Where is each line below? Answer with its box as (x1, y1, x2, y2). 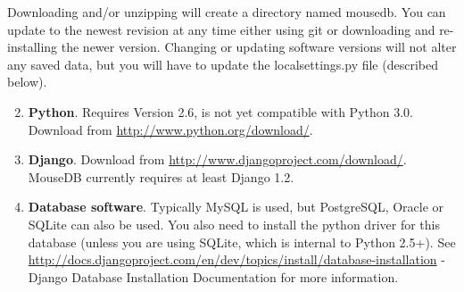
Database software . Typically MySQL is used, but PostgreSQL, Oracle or (28, 197, 444, 216)
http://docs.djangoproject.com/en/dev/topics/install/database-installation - (28, 250, 445, 269)
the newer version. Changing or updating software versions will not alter (61, 38, 457, 56)
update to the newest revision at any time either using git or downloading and (7, 20, 435, 38)
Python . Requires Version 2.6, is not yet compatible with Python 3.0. (28, 102, 413, 121)
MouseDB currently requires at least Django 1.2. (28, 167, 294, 186)
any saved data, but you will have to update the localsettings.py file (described (7, 54, 438, 73)
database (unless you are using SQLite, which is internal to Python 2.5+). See (28, 232, 456, 251)
